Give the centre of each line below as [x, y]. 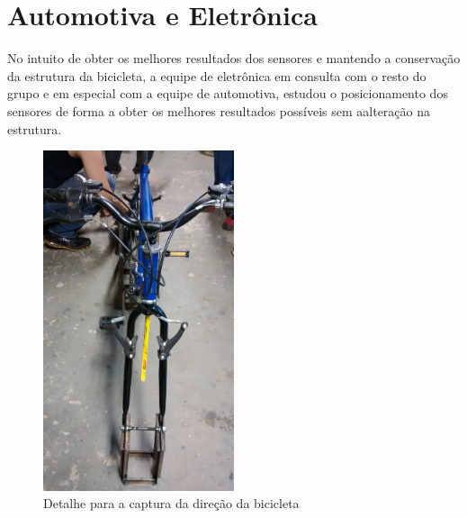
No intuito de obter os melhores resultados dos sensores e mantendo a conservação [234, 58]
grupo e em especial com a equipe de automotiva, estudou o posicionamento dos [228, 93]
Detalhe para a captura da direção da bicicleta [171, 503]
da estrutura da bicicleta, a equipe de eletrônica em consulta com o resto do [217, 75]
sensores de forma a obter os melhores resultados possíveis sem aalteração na [219, 110]
